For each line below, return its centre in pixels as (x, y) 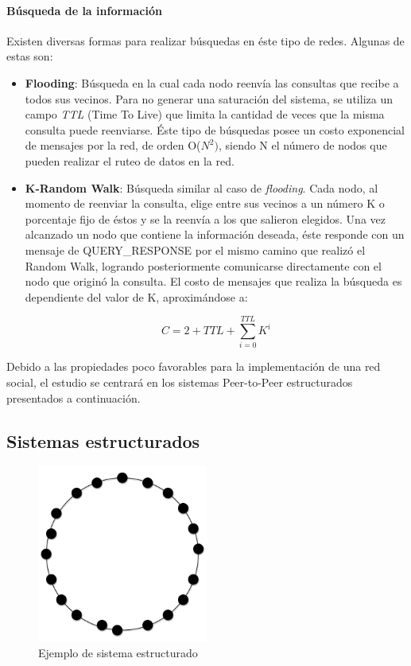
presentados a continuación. (74, 397)
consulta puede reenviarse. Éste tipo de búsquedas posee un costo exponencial (215, 129)
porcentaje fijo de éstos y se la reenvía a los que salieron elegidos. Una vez (205, 218)
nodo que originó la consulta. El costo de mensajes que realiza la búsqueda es (213, 281)
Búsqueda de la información (84, 10)
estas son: (30, 56)
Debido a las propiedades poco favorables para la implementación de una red (194, 366)
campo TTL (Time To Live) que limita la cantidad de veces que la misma (205, 114)
